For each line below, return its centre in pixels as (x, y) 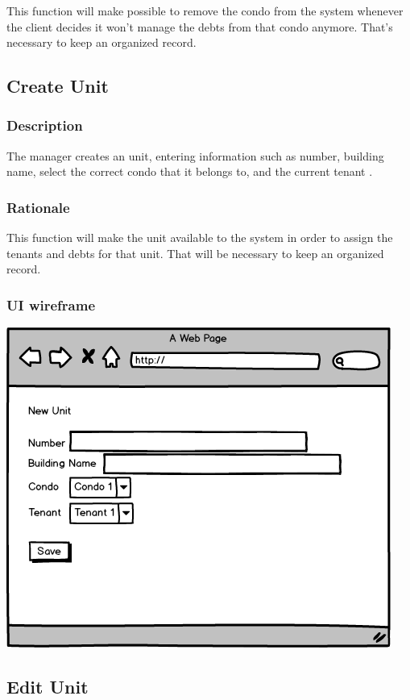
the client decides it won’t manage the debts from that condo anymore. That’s (200, 26)
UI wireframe (51, 304)
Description (45, 125)
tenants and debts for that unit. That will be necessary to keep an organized (195, 253)
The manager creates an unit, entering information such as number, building (195, 155)
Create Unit (58, 86)
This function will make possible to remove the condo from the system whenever (205, 10)
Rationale (38, 207)
